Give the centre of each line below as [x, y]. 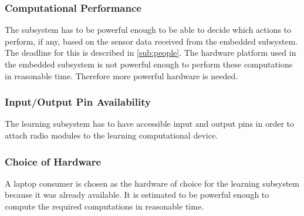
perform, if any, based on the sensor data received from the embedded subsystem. [151, 41]
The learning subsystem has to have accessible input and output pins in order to [149, 124]
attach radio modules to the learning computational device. [112, 135]
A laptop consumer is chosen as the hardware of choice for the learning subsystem [152, 183]
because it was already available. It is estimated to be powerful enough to [137, 195]
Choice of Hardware [53, 161]
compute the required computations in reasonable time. [104, 206]
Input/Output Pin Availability [78, 102]
